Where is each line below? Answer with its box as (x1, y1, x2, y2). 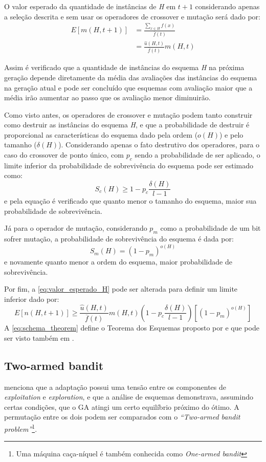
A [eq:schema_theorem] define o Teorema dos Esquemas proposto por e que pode (4, 322, 259, 333)
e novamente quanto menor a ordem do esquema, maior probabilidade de (4, 256, 232, 267)
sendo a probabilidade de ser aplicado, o (135, 149, 260, 160)
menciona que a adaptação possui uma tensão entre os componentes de (4, 381, 226, 392)
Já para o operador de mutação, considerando (4, 223, 147, 233)
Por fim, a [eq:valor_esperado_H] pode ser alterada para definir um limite (4, 283, 238, 294)
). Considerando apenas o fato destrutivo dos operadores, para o (58, 139, 260, 150)
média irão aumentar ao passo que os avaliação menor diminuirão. (4, 92, 211, 103)
